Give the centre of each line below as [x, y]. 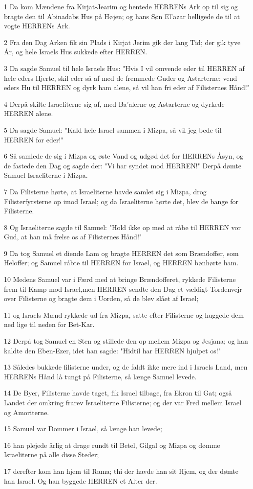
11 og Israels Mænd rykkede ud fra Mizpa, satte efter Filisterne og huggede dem [124, 314]
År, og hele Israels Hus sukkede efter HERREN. [76, 52]
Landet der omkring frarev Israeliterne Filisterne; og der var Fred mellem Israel [123, 402]
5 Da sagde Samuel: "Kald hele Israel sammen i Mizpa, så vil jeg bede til [113, 129]
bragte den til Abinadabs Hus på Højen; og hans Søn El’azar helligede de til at [122, 16]
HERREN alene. [29, 113]
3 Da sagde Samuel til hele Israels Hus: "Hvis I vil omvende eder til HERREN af [124, 68]
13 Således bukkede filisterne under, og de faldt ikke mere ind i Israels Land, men [126, 367]
